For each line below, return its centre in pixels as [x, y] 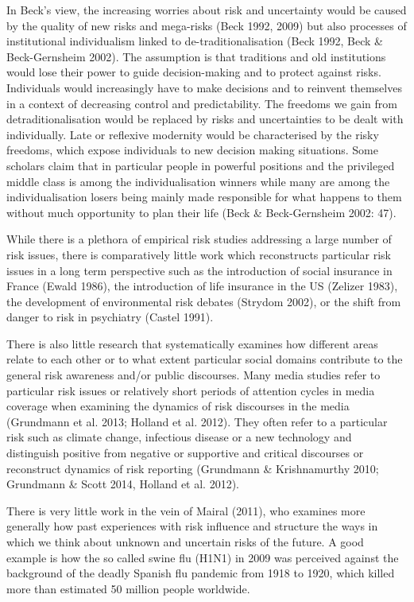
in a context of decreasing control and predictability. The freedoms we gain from [202, 103]
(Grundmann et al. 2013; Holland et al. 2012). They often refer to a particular [197, 421]
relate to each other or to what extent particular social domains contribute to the [205, 359]
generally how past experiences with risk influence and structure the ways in [192, 526]
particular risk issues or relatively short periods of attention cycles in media [191, 390]
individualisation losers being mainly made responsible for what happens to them [204, 197]
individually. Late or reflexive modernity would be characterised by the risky [193, 134]
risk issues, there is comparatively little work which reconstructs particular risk [199, 254]
